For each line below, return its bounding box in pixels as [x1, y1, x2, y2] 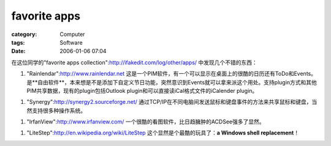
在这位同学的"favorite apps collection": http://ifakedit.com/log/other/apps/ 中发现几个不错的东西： [11, 59, 257, 66]
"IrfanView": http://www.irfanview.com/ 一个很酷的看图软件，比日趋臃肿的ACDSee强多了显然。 [26, 118, 265, 125]
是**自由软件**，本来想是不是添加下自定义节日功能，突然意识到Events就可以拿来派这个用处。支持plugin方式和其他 [26, 78, 317, 86]
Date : [11, 48, 26, 55]
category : [11, 31, 37, 38]
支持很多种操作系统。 [31, 107, 86, 114]
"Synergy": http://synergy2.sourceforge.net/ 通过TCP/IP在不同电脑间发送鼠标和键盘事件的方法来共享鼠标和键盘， [26, 98, 312, 106]
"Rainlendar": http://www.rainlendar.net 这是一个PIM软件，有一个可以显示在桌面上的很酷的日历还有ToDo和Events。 [26, 70, 317, 78]
